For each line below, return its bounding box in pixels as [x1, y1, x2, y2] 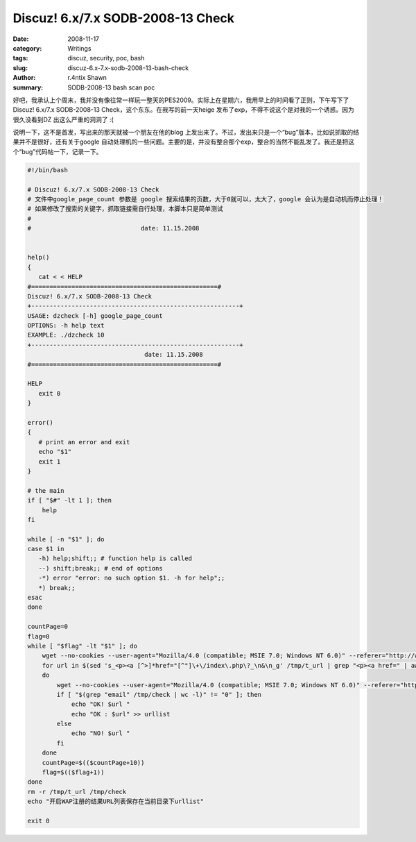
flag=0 [27, 632, 50, 640]
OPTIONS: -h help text [27, 321, 105, 330]
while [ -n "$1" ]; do [27, 535, 105, 543]
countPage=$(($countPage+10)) [42, 759, 145, 766]
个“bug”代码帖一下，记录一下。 [12, 147, 103, 155]
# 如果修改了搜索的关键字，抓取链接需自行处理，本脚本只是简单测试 [27, 205, 223, 213]
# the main [27, 487, 64, 494]
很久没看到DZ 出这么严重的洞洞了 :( [12, 115, 114, 124]
